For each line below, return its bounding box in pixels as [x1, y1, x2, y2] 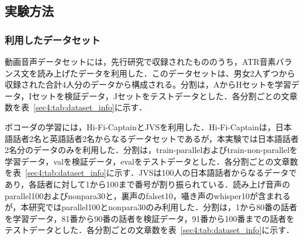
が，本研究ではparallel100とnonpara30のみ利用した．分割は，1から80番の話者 [5, 201, 298, 213]
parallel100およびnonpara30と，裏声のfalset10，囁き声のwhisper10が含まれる [5, 189, 291, 201]
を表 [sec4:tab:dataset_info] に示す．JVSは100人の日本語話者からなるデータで [5, 166, 297, 179]
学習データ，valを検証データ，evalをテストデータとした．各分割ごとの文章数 [5, 155, 298, 167]
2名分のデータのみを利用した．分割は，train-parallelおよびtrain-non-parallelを [5, 144, 298, 156]
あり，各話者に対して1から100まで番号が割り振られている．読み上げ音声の [5, 178, 291, 190]
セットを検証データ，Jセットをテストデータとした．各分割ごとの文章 [32, 89, 298, 102]
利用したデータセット [5, 32, 101, 47]
